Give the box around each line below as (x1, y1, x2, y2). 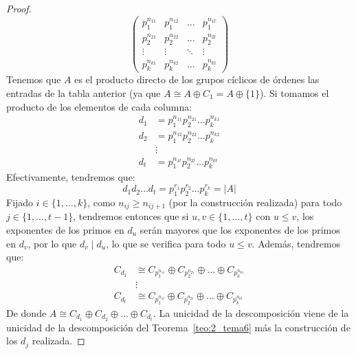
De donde (6, 305, 47, 320)
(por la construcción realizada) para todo (168, 195, 342, 209)
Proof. (6, 1, 32, 15)
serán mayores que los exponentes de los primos (140, 222, 340, 236)
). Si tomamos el (260, 86, 329, 100)
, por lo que (27, 236, 77, 250)
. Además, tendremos (252, 236, 341, 250)
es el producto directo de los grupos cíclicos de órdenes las (74, 72, 320, 87)
